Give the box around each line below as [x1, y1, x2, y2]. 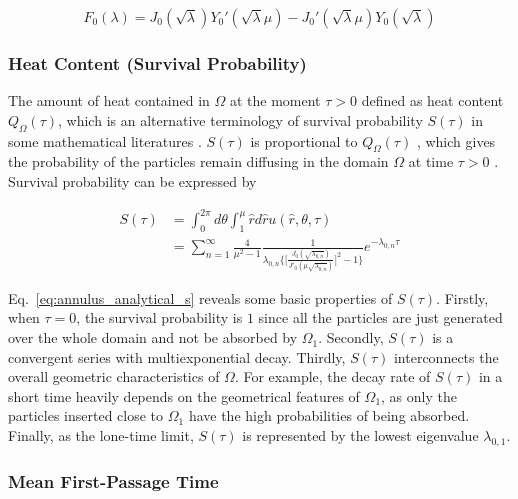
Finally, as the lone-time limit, [8, 425, 194, 446]
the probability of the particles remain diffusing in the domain [8, 151, 389, 172]
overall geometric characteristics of [8, 366, 220, 387]
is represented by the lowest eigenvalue [242, 425, 479, 446]
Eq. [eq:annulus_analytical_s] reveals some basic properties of [8, 287, 393, 308]
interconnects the [393, 346, 499, 367]
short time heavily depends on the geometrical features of [8, 385, 360, 406]
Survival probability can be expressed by [8, 171, 257, 191]
